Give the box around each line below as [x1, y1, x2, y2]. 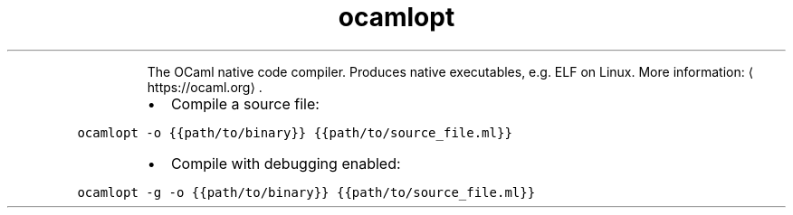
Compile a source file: [170, 94, 320, 113]
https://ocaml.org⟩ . [147, 79, 263, 95]
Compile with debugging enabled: [170, 154, 401, 173]
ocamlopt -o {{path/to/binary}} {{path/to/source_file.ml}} [77, 125, 512, 140]
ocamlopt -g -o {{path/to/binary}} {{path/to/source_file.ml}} [77, 184, 536, 200]
